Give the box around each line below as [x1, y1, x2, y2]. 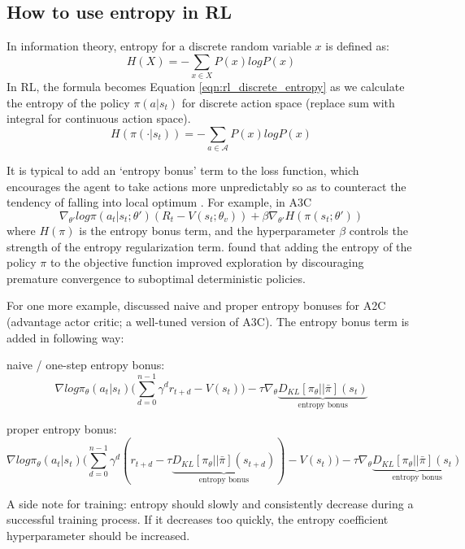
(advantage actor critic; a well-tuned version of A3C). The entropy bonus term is [7, 312, 410, 329]
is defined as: [325, 37, 389, 54]
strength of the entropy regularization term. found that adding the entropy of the [7, 237, 412, 255]
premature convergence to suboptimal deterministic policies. [7, 269, 306, 286]
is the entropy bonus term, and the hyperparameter [79, 222, 336, 239]
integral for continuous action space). [7, 110, 191, 127]
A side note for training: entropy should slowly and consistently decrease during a [7, 495, 414, 512]
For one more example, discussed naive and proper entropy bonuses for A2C [7, 297, 386, 314]
